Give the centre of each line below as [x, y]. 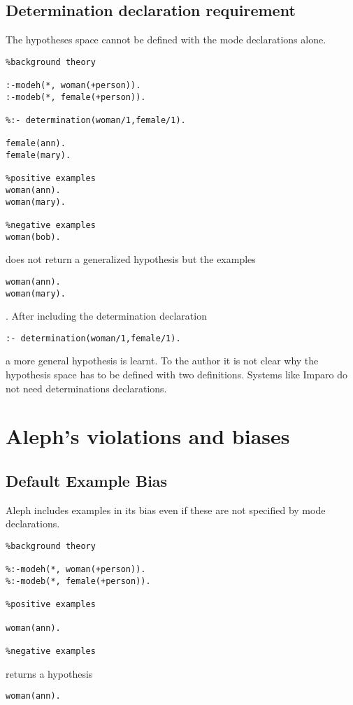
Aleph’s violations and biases [148, 436]
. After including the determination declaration [106, 316]
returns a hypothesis [49, 673]
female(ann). [36, 144]
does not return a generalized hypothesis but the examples [131, 259]
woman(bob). [33, 237]
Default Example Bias [87, 480]
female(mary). [38, 156]
